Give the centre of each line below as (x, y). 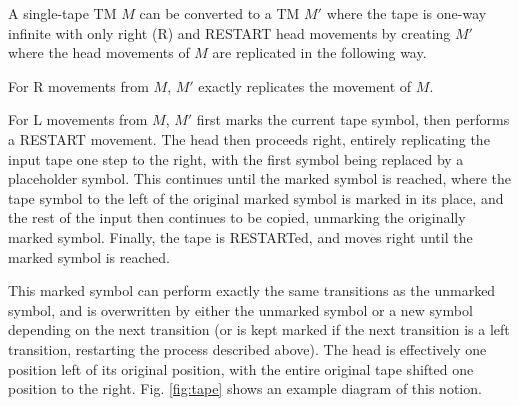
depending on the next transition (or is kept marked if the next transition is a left (259, 329)
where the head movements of (99, 52)
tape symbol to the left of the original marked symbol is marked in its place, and (256, 197)
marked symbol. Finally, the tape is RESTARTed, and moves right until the (240, 236)
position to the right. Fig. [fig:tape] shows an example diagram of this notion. (245, 388)
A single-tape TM (62, 13)
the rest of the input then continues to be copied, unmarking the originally (237, 217)
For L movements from (78, 119)
